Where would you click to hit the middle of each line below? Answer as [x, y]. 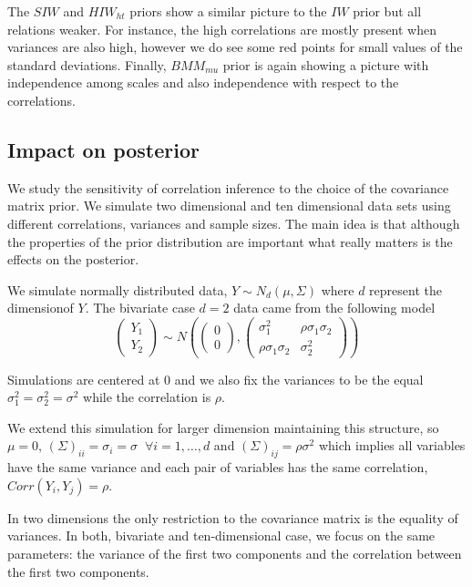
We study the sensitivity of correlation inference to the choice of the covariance [228, 187]
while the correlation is [147, 397]
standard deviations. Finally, [87, 64]
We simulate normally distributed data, [118, 289]
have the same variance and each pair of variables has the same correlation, [218, 467]
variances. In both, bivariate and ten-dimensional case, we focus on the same [221, 536]
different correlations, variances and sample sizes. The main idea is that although [234, 223]
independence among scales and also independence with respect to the [203, 82]
